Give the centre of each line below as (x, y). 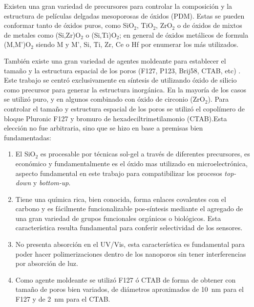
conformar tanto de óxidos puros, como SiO (69, 25)
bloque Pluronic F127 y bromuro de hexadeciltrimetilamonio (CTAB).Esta (116, 118)
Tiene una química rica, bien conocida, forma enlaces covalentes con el (121, 199)
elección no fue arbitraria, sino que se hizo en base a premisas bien (104, 128)
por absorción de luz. (47, 263)
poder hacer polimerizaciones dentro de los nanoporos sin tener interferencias (131, 253)
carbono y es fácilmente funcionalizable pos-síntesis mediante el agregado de (129, 208)
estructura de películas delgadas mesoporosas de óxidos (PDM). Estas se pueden (124, 15)
